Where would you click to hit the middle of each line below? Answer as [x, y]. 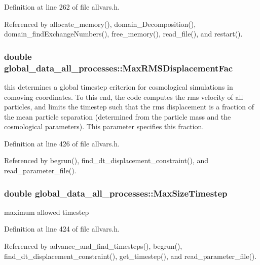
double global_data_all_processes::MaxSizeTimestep [116, 193]
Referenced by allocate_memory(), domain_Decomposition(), [100, 24]
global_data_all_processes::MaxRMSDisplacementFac [119, 68]
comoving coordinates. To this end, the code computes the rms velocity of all [124, 97]
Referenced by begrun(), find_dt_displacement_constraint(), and [106, 160]
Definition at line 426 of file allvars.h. [62, 143]
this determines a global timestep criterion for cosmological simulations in [119, 86]
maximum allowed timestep [47, 212]
